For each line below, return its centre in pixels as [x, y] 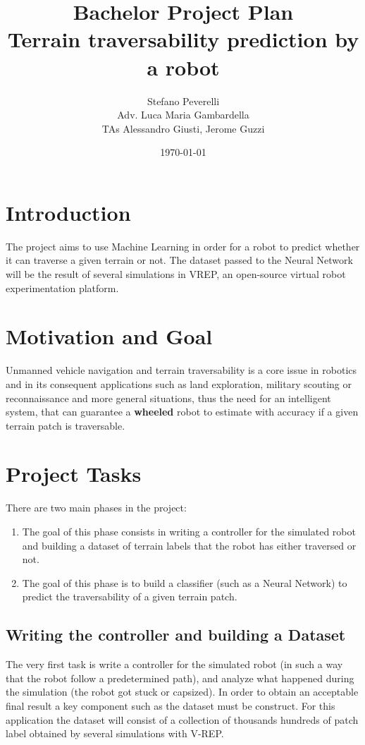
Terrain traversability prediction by [183, 39]
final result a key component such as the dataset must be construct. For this [171, 705]
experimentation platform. [62, 287]
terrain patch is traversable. [66, 425]
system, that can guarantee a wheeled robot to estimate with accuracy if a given [182, 412]
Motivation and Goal [109, 336]
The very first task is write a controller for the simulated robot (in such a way [174, 664]
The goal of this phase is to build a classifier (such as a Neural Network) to [185, 582]
